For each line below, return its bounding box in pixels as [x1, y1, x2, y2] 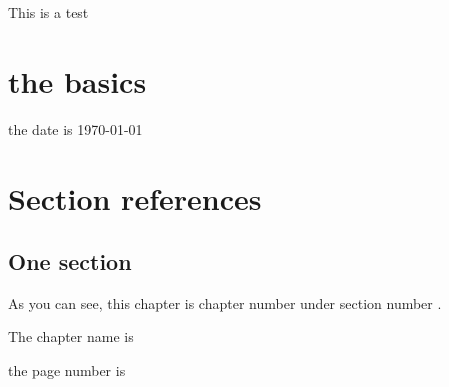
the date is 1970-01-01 [8, 118, 143, 139]
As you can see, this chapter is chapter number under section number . [8, 292, 442, 313]
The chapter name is [8, 326, 134, 347]
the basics [8, 60, 147, 101]
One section [8, 246, 132, 277]
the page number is [8, 360, 126, 381]
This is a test [8, 2, 89, 22]
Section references [8, 177, 262, 218]
